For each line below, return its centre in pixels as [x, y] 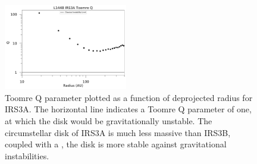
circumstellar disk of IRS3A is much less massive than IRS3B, [118, 132]
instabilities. [27, 155]
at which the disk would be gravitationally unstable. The [109, 121]
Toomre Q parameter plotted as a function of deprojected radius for [129, 97]
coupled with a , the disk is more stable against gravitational [116, 144]
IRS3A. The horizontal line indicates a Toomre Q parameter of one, [128, 109]
